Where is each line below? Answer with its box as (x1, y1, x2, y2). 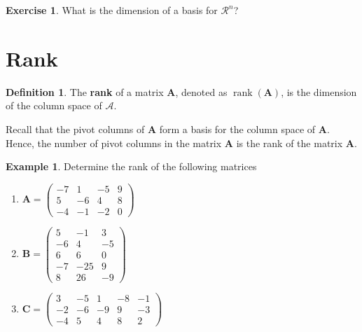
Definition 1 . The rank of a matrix (6, 84, 164, 99)
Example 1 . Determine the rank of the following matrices (6, 159, 257, 174)
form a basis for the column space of (159, 121, 316, 136)
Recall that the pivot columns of (6, 121, 145, 136)
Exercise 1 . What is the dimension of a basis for (6, 3, 218, 17)
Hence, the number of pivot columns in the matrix (6, 135, 222, 150)
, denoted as (175, 84, 228, 99)
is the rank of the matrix (236, 135, 343, 150)
